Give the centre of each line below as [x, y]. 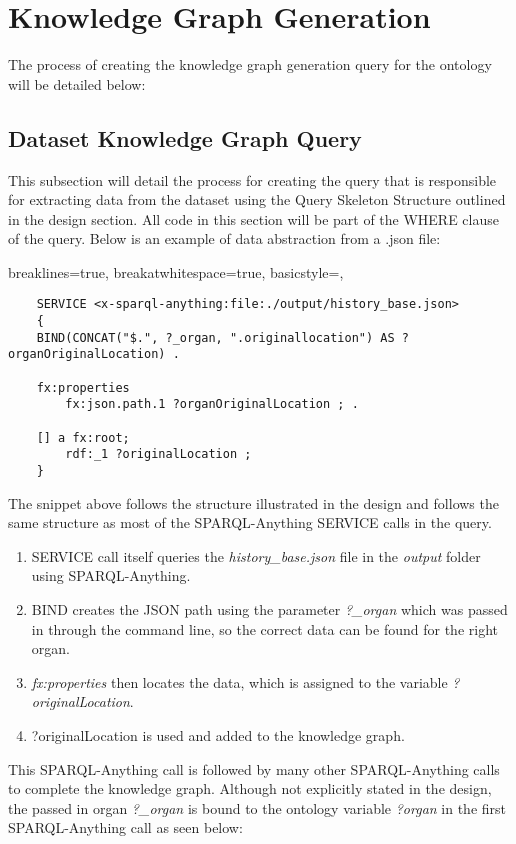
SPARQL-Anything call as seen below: [125, 827]
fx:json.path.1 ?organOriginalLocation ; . [212, 404]
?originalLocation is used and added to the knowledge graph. [218, 735]
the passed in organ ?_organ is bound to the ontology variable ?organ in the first [257, 807]
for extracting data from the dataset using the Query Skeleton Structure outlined [257, 199]
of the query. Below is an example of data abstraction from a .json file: [224, 238]
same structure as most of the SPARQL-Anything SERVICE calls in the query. [250, 522]
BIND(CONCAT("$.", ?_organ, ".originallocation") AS [215, 337]
